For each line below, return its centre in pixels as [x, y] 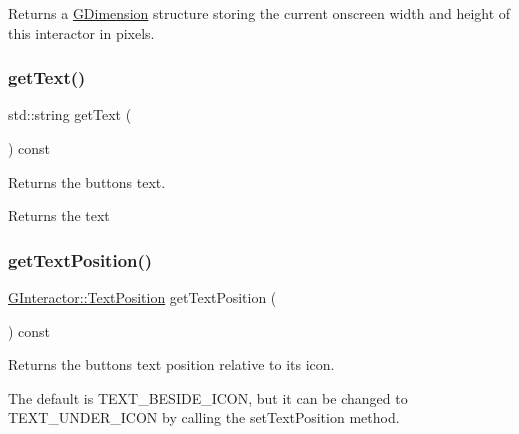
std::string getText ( [70, 114]
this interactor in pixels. [81, 32]
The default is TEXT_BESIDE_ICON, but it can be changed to [208, 397]
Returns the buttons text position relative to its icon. [171, 364]
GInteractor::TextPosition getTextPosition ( [142, 297]
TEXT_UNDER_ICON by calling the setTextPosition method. [204, 417]
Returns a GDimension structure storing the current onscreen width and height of [259, 13]
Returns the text [59, 215]
